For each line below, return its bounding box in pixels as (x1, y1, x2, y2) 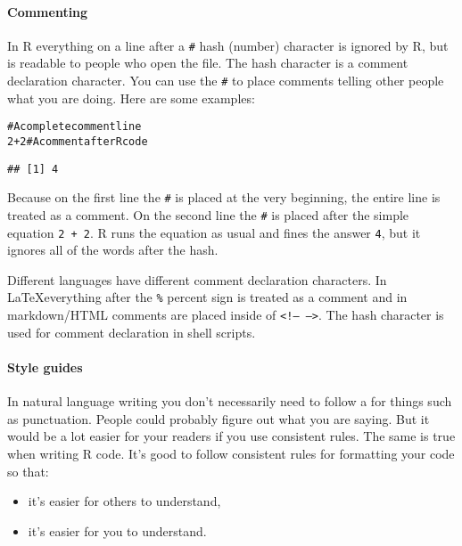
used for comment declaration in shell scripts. (7, 322, 256, 341)
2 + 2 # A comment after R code (7, 134, 148, 148)
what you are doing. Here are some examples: (7, 88, 255, 107)
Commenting (7, 2, 88, 20)
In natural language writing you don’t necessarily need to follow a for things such (7, 392, 452, 411)
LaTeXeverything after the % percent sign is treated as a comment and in (7, 288, 408, 306)
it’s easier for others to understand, (28, 492, 221, 510)
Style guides (7, 357, 83, 376)
